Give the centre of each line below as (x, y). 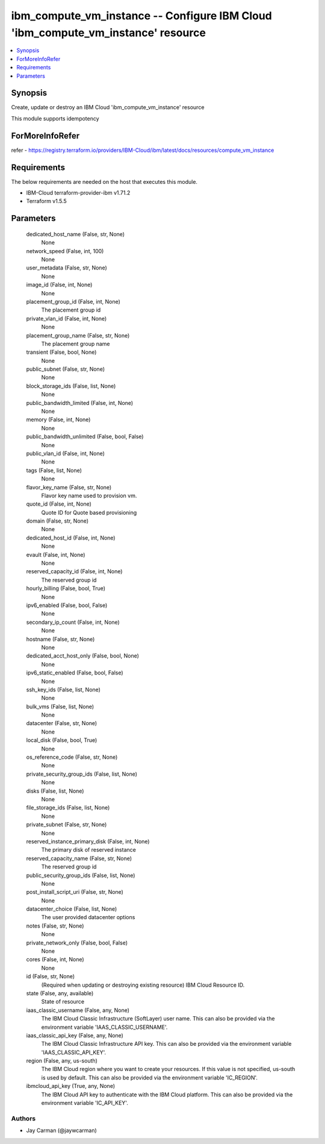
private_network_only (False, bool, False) (77, 943)
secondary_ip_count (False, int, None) (73, 622)
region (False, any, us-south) (62, 1061)
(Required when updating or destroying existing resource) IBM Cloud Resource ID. (143, 985)
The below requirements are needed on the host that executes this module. (104, 181)
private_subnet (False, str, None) (67, 825)
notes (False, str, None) (55, 926)
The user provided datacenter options (88, 917)
